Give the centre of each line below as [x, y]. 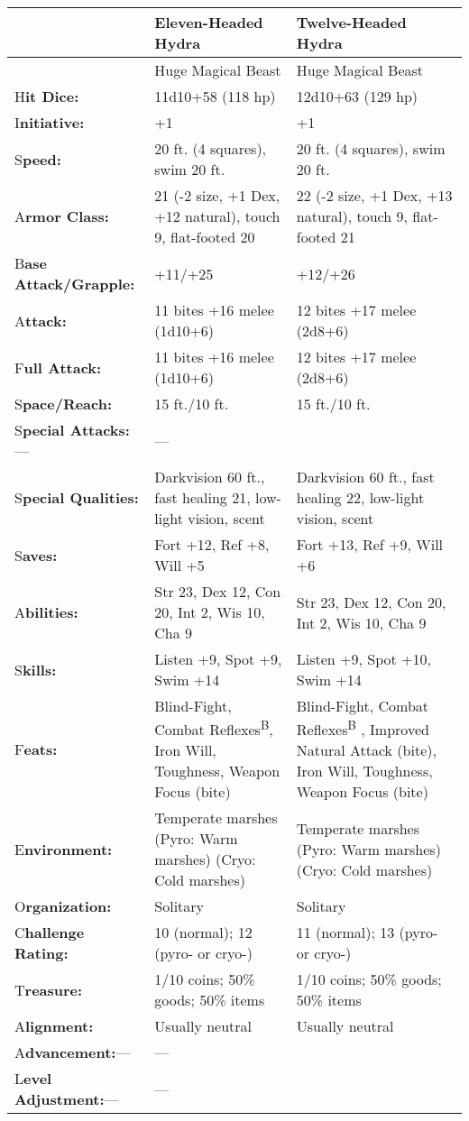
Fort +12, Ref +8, [212, 544]
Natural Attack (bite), [366, 750]
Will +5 [179, 565]
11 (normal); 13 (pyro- [367, 933]
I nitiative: [50, 122]
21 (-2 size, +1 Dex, [217, 195]
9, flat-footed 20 [205, 237]
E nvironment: [64, 849]
